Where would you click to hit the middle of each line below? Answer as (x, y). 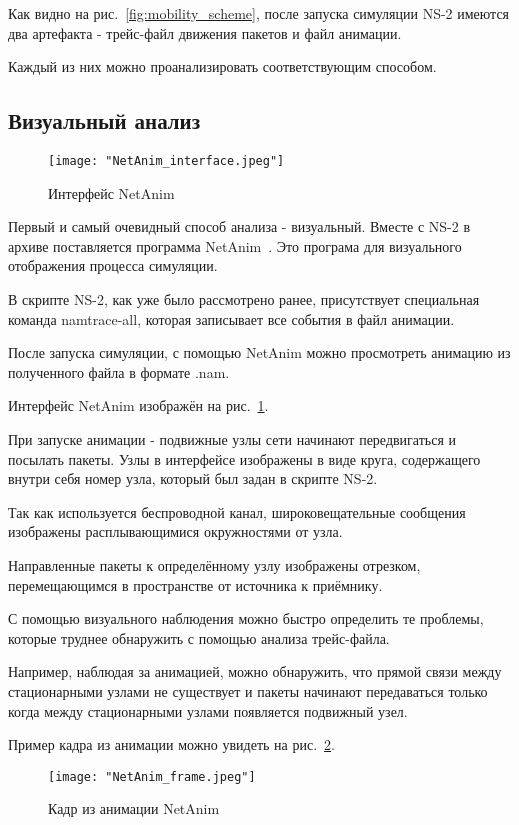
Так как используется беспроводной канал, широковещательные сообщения (237, 511)
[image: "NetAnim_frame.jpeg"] (152, 776)
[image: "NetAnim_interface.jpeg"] (166, 160)
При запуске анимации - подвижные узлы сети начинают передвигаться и (232, 438)
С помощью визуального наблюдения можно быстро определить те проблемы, (246, 618)
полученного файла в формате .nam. (119, 371)
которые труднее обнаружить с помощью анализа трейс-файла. (199, 637)
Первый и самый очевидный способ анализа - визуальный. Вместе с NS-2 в (239, 226)
